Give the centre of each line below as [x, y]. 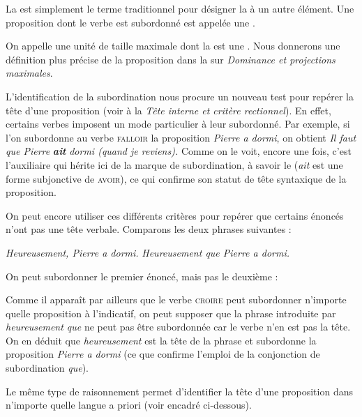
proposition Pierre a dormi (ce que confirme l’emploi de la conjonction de [163, 354]
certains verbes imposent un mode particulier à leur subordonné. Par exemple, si [178, 124]
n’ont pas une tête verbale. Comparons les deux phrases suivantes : [149, 229]
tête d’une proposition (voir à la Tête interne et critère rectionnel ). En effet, [168, 110]
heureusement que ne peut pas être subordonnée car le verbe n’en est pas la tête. [178, 327]
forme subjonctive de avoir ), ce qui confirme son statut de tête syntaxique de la [176, 178]
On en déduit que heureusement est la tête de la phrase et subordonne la [161, 340]
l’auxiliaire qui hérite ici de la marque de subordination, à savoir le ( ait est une [174, 164]
